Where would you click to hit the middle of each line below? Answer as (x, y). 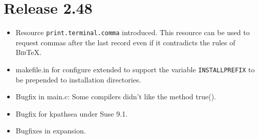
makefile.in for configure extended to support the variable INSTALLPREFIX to (135, 69)
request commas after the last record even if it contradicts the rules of (125, 42)
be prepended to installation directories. (78, 79)
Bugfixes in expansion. (51, 131)
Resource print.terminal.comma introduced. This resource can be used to (133, 32)
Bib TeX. (28, 52)
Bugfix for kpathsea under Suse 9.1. (72, 113)
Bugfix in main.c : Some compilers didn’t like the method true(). (116, 96)
